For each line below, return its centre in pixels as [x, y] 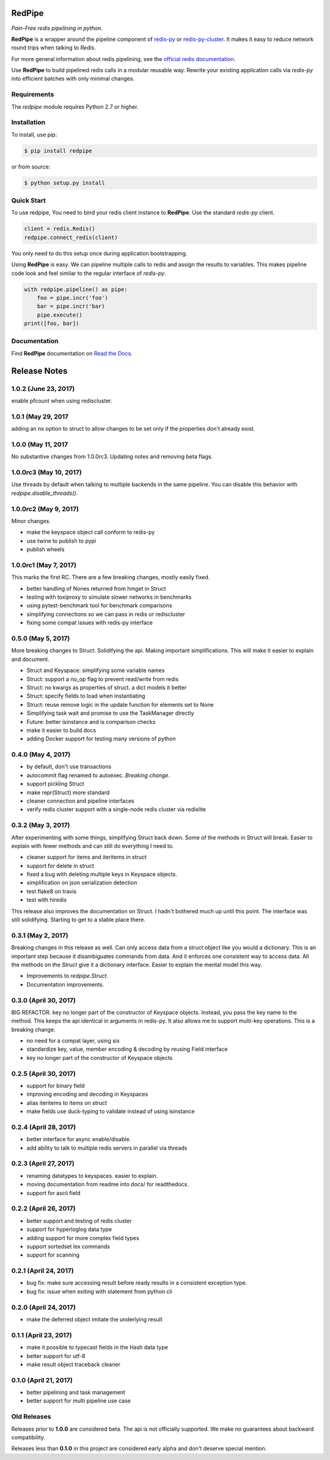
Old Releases [31, 1417]
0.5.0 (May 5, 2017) [41, 638]
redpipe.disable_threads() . [45, 493]
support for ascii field [53, 1193]
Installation [28, 122]
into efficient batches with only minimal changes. [73, 79]
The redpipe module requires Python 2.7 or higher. [75, 106]
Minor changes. [31, 521]
